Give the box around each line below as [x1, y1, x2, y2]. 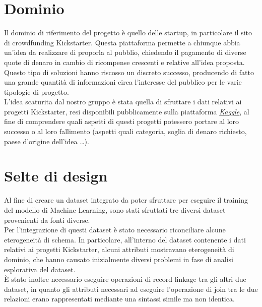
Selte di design [4, 165, 108, 186]
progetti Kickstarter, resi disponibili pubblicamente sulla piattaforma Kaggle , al [4, 106, 249, 116]
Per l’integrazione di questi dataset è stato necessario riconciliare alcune [4, 224, 226, 235]
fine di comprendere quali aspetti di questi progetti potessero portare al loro [4, 116, 239, 127]
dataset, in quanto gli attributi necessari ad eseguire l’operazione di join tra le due [4, 283, 258, 294]
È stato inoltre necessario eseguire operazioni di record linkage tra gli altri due [4, 274, 246, 284]
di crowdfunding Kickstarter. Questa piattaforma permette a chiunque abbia [4, 37, 240, 47]
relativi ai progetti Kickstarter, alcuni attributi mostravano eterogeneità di [4, 244, 234, 255]
